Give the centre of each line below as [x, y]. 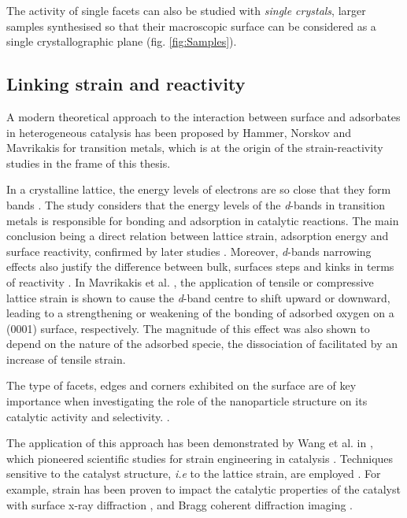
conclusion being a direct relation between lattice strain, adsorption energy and [198, 236]
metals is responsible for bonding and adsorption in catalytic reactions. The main [203, 220]
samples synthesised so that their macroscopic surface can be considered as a [191, 26]
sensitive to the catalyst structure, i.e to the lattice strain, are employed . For [194, 474]
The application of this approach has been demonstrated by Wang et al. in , [190, 443]
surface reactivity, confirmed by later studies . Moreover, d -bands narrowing [189, 251]
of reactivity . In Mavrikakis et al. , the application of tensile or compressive [190, 281]
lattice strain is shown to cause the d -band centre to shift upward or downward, [198, 297]
